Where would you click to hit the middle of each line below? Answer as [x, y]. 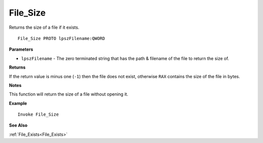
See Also [18, 125]
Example [18, 103]
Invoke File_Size [38, 114]
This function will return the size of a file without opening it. [69, 94]
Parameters [21, 49]
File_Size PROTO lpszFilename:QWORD [61, 38]
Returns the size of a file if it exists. [44, 27]
